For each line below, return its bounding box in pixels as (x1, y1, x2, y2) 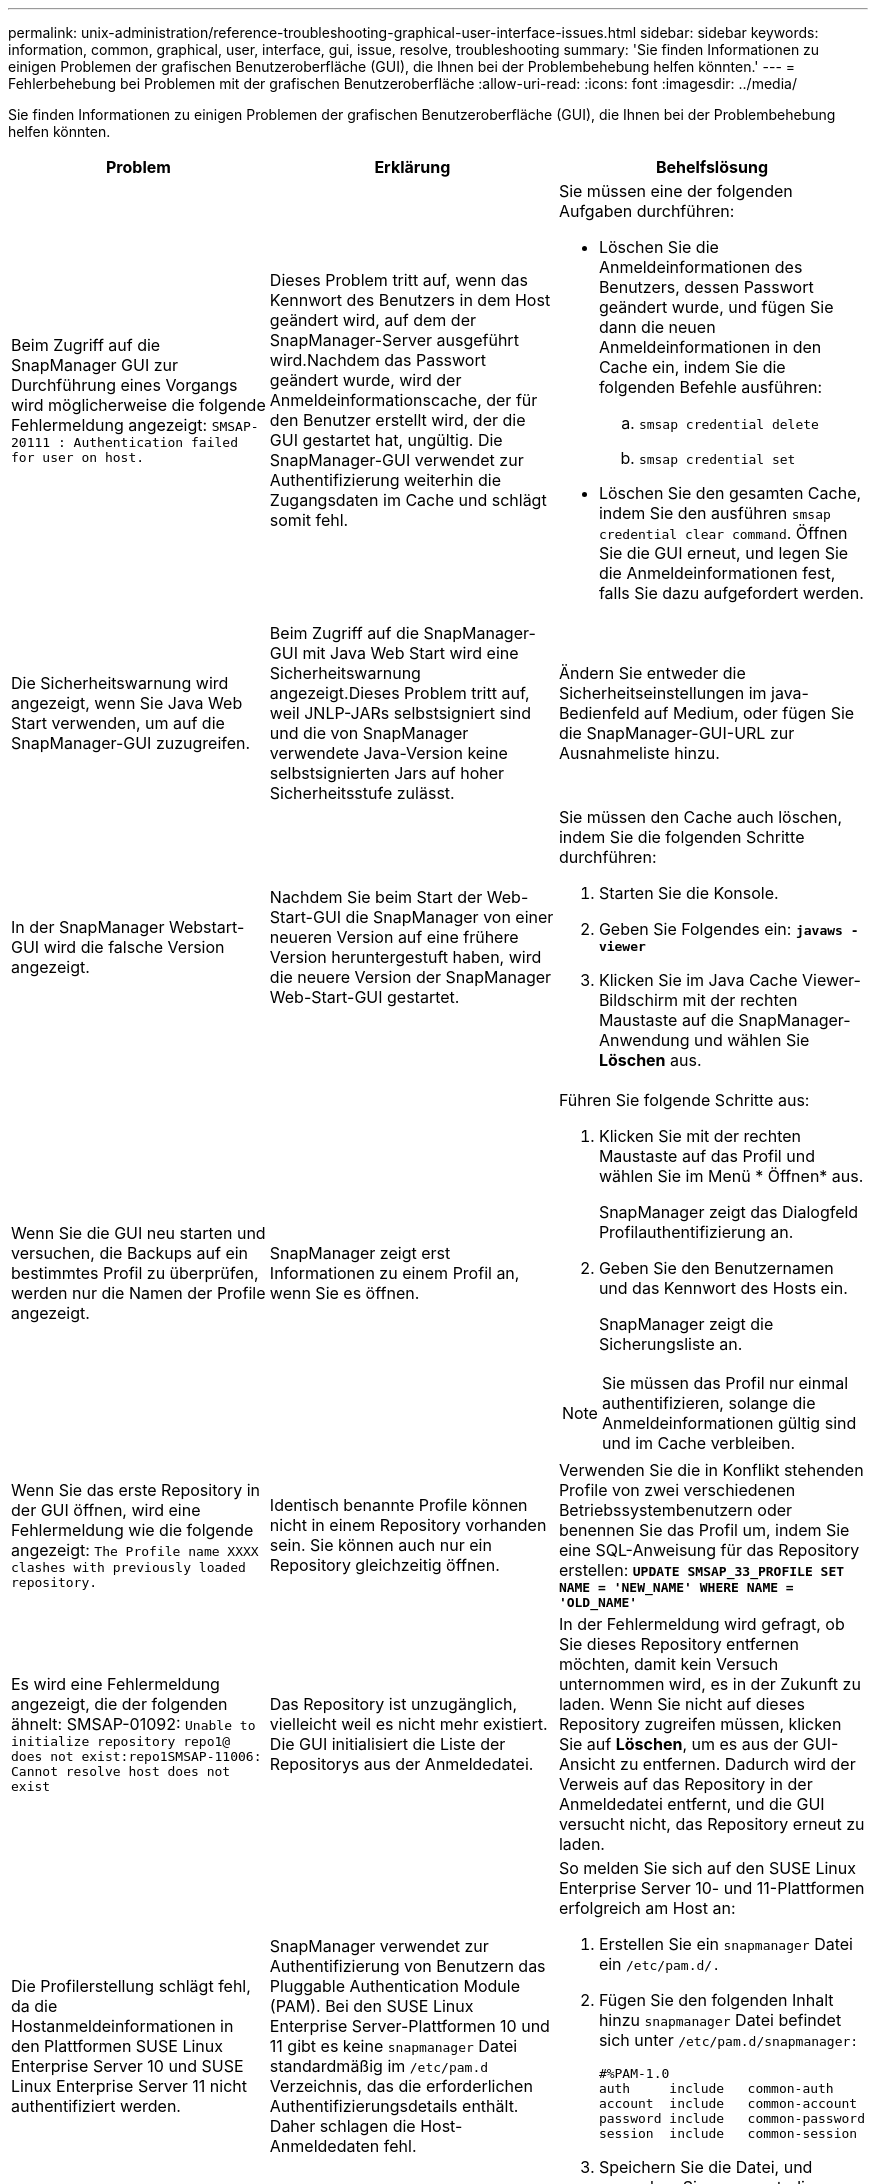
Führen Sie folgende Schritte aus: (558, 1090, 810, 1110)
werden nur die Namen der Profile (11, 1283, 266, 1303)
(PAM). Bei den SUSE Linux (269, 1995, 474, 2016)
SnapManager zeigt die (598, 1314, 774, 1334)
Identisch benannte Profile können (269, 1495, 528, 1515)
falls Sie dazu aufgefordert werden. (598, 583, 864, 603)
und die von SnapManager (269, 723, 469, 743)
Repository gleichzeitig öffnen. (269, 1555, 500, 1575)
